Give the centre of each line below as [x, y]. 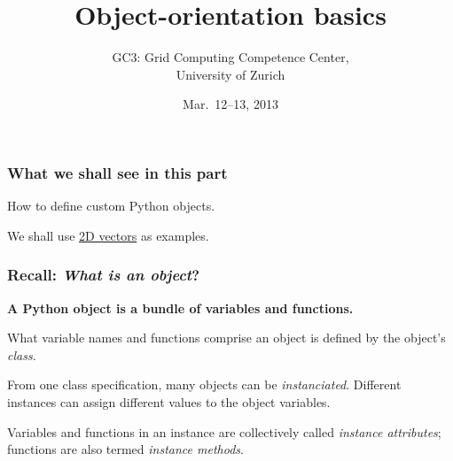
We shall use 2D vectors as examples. [108, 235]
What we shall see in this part [117, 172]
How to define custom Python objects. [111, 206]
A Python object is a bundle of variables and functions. [180, 307]
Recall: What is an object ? [104, 275]
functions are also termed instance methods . [125, 449]
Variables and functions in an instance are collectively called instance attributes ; [224, 431]
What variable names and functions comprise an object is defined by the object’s [226, 338]
